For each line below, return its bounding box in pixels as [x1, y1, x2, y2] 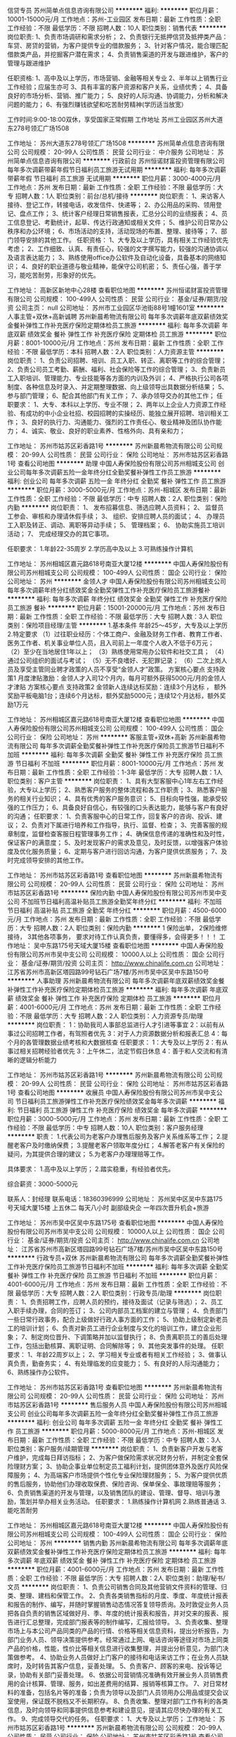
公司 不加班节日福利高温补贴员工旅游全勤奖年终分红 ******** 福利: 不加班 [7, 897, 223, 906]
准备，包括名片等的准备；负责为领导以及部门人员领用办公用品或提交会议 [19, 1688, 229, 1696]
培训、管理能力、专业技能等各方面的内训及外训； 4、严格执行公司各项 [25, 374, 228, 382]
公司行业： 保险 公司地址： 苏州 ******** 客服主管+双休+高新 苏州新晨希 [7, 733, 220, 741]
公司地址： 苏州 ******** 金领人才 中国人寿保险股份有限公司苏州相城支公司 [7, 577, 227, 586]
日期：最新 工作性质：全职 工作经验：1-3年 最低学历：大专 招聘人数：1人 [13, 768, 223, 776]
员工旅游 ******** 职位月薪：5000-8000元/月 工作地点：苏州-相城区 [15, 1427, 216, 1435]
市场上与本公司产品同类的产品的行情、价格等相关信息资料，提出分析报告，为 [7, 1627, 229, 1635]
